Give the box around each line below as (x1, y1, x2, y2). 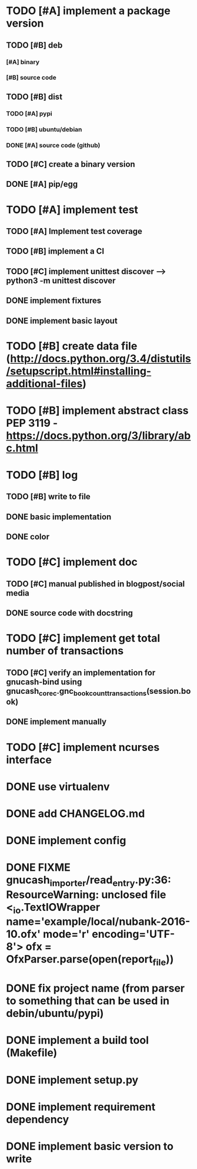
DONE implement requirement (6, 1100, 156, 1114)
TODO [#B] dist (6, 91, 63, 101)
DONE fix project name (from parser (6, 982, 185, 995)
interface (6, 753, 52, 766)
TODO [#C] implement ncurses (6, 740, 160, 754)
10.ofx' (6, 927, 41, 941)
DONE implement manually (6, 717, 107, 727)
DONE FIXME (6, 861, 71, 874)
